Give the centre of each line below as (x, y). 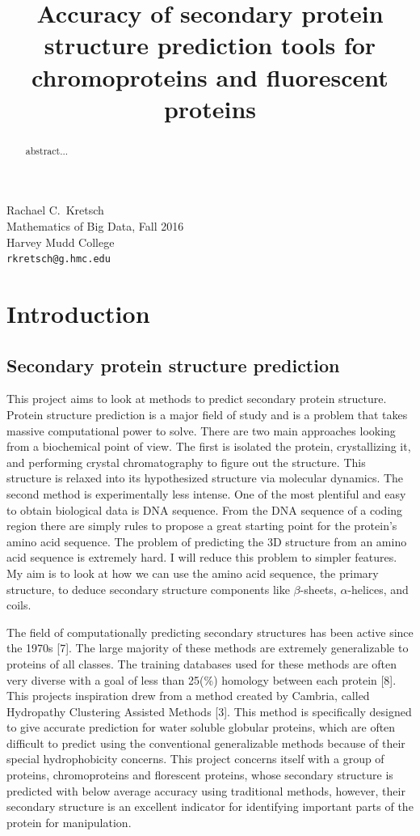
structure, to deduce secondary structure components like (148, 589)
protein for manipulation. (69, 822)
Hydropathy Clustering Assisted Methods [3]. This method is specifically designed (209, 711)
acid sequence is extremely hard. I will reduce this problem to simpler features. (202, 557)
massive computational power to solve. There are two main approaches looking (201, 430)
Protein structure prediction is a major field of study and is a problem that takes (207, 414)
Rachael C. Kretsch (55, 210)
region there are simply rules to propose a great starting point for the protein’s (202, 526)
